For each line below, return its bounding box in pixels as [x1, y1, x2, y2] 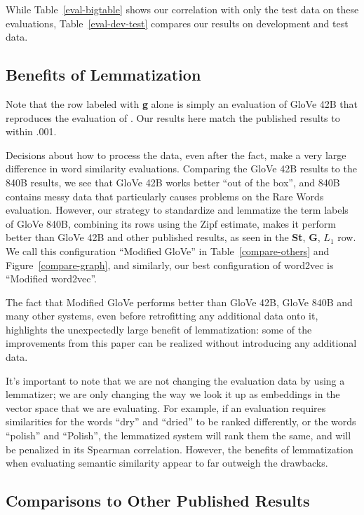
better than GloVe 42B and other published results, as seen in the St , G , [6, 230, 321, 245]
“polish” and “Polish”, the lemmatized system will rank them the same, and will [6, 428, 351, 443]
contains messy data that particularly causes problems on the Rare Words [6, 188, 324, 203]
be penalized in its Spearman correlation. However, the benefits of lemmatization [6, 441, 353, 456]
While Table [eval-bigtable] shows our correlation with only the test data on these [6, 2, 359, 16]
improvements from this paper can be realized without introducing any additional [6, 336, 357, 350]
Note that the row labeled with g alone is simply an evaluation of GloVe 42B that [6, 96, 358, 111]
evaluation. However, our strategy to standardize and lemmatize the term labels [6, 202, 349, 217]
